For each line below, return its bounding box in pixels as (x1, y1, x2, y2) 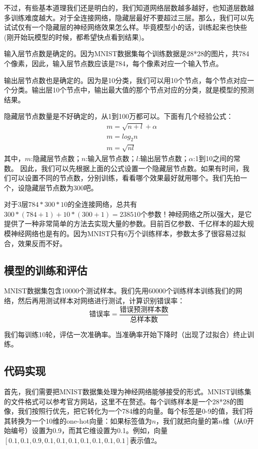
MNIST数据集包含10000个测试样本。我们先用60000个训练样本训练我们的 (4, 285, 236, 296)
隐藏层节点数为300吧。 (24, 182, 98, 192)
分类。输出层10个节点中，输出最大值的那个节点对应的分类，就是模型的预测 (10, 85, 254, 95)
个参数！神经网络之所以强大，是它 (140, 208, 252, 219)
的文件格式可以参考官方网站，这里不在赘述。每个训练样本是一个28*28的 (4, 396, 237, 406)
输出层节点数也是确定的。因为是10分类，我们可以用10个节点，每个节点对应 (4, 75, 247, 85)
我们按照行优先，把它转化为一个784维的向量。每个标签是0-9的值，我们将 (17, 406, 253, 416)
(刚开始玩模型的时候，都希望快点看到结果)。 (4, 31, 148, 42)
